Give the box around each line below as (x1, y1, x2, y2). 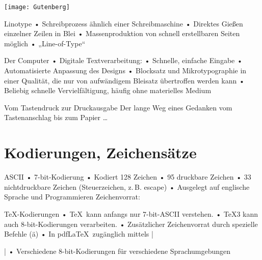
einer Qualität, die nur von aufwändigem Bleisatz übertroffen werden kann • (4, 75, 245, 85)
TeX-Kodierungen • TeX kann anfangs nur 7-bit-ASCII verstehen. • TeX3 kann (4, 208, 258, 219)
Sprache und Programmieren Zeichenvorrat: (4, 191, 140, 202)
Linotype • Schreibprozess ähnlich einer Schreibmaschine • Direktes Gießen (4, 18, 243, 28)
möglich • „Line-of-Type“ (4, 38, 86, 48)
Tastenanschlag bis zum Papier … (4, 112, 108, 123)
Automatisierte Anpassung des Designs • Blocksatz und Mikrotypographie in (4, 65, 247, 76)
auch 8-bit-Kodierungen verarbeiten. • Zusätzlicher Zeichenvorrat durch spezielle (4, 218, 258, 229)
